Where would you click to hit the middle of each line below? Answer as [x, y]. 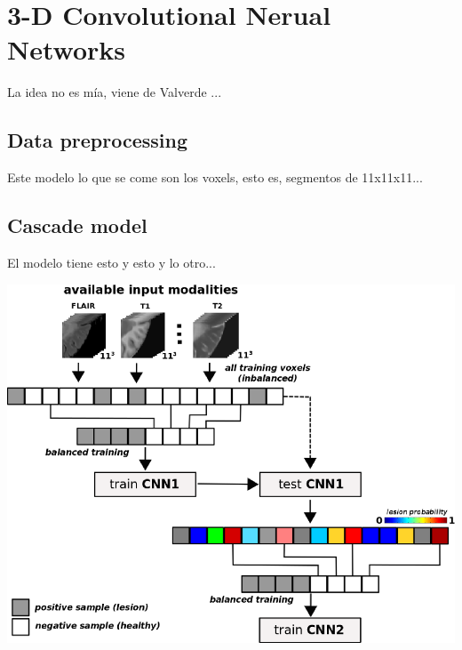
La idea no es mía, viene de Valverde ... [115, 92]
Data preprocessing [98, 140]
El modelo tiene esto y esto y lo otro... [112, 262]
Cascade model [77, 225]
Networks [67, 49]
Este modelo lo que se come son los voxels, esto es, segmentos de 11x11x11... [215, 177]
